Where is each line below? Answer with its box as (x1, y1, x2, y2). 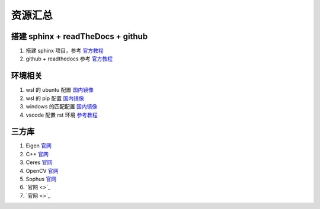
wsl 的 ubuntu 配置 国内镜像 (25, 86, 94, 94)
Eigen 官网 (25, 142, 52, 149)
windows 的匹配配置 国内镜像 (25, 103, 98, 110)
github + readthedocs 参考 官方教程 (25, 55, 113, 62)
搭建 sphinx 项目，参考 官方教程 (25, 47, 104, 54)
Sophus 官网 (25, 175, 56, 182)
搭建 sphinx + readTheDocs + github (11, 31, 148, 41)
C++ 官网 (25, 150, 49, 157)
